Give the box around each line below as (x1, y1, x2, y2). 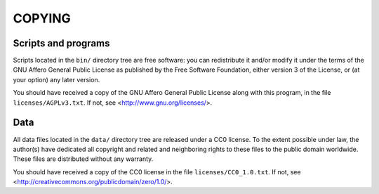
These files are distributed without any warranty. (13, 155, 154, 163)
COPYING (13, 11, 72, 26)
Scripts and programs (13, 37, 110, 49)
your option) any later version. (13, 75, 100, 84)
